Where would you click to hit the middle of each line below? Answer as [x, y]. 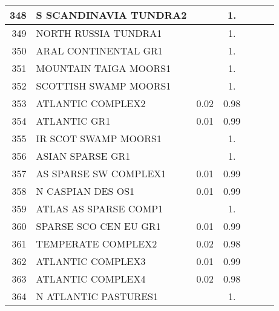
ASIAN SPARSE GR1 [83, 156]
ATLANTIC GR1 [73, 121]
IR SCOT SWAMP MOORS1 [99, 138]
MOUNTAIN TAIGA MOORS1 [103, 68]
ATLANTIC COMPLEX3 [91, 261]
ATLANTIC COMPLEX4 [91, 279]
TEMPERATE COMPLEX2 [97, 244]
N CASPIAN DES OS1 [85, 191]
